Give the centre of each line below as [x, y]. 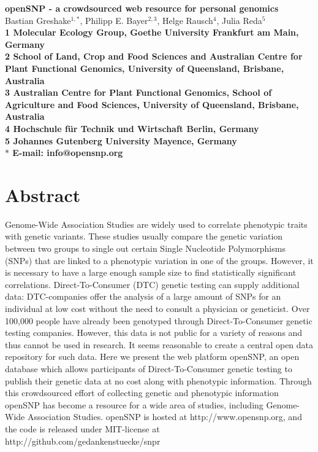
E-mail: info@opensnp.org [68, 153]
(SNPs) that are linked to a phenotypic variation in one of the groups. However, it [159, 260]
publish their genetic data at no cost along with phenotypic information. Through [158, 380]
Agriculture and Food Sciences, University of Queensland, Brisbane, [152, 104]
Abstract [43, 194]
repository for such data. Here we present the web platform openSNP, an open [152, 357]
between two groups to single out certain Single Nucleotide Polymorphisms [145, 248]
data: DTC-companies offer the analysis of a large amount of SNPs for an [143, 296]
